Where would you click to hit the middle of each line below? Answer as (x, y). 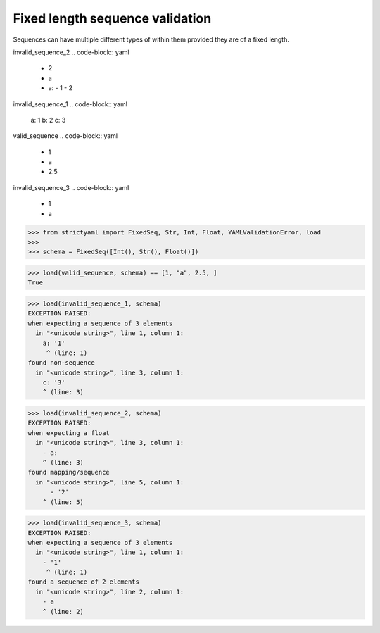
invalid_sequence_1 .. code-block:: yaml (70, 104)
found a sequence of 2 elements (84, 582)
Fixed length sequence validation (112, 18)
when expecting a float (69, 433)
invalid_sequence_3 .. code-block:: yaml (71, 187)
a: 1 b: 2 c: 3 (48, 120)
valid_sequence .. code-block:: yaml (65, 136)
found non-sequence (61, 363)
